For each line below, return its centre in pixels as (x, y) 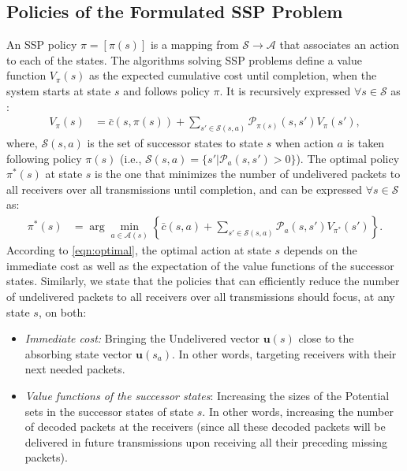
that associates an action (339, 45)
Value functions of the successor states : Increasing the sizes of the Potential (207, 396)
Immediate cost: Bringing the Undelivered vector (142, 338)
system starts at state (59, 90)
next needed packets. (75, 369)
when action (304, 143)
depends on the (320, 250)
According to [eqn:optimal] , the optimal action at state (139, 250)
